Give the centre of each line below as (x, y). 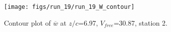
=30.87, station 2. (140, 22)
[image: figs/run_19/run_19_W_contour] (69, 7)
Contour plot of (27, 22)
